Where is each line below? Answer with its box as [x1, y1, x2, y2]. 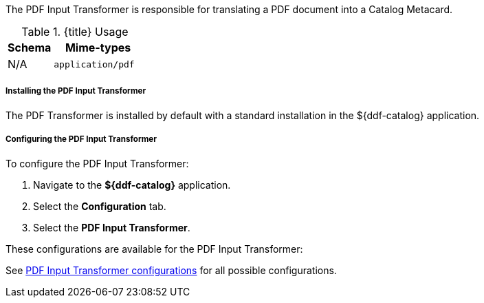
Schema [8, 41, 52, 54]
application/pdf [54, 59, 135, 70]
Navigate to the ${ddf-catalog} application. [33, 178, 231, 191]
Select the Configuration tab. [33, 200, 166, 212]
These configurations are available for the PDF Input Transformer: [5, 242, 303, 255]
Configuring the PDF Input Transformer [5, 134, 157, 145]
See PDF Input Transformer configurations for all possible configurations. [5, 264, 337, 276]
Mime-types [65, 41, 131, 54]
